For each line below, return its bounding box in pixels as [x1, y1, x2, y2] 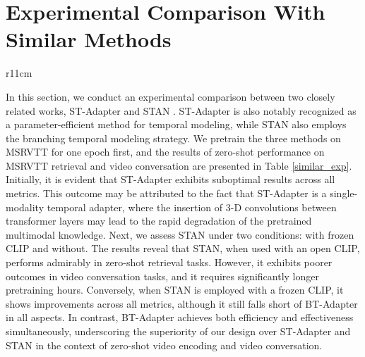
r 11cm [6, 65, 32, 80]
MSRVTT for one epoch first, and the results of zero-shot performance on [6, 144, 325, 159]
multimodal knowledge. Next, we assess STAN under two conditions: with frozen [6, 227, 354, 242]
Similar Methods [6, 25, 172, 54]
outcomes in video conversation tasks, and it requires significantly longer [6, 268, 319, 283]
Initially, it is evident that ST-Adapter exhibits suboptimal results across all [6, 172, 335, 187]
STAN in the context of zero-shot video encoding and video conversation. [6, 337, 323, 352]
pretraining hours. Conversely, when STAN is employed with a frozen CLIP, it [6, 282, 344, 297]
